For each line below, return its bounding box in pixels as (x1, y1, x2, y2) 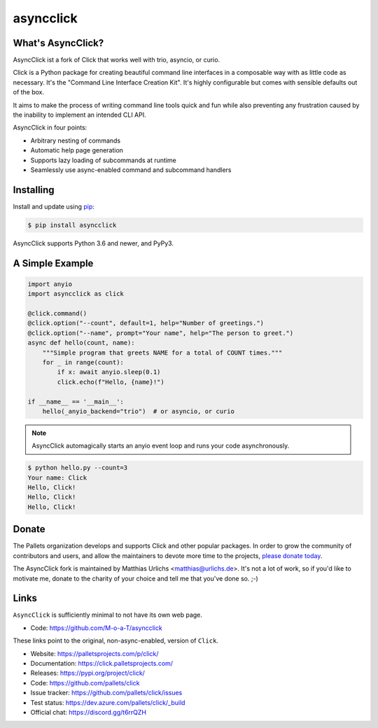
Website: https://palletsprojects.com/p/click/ (30, 649, 159, 657)
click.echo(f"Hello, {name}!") (57, 378, 164, 386)
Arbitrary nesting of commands (30, 136, 121, 145)
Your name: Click (27, 473, 87, 482)
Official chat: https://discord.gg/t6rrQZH (30, 708, 147, 716)
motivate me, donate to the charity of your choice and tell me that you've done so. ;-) (13, 574, 258, 583)
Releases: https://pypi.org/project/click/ (30, 669, 145, 678)
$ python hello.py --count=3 (27, 464, 128, 472)
